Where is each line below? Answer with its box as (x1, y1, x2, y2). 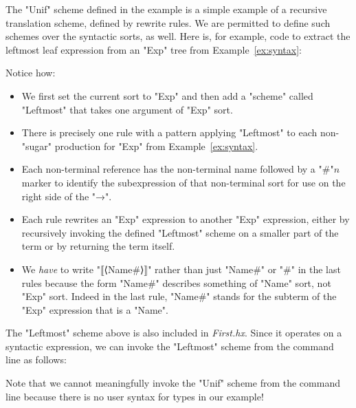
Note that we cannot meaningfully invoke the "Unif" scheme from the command (5, 376, 340, 390)
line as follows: (5, 352, 67, 367)
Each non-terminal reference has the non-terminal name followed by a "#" (21, 162, 334, 176)
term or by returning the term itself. (21, 239, 175, 253)
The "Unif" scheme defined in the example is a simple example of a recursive (5, 2, 327, 16)
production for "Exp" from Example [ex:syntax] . (54, 138, 258, 153)
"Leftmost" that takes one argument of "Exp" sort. (21, 102, 233, 116)
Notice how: (5, 65, 56, 80)
